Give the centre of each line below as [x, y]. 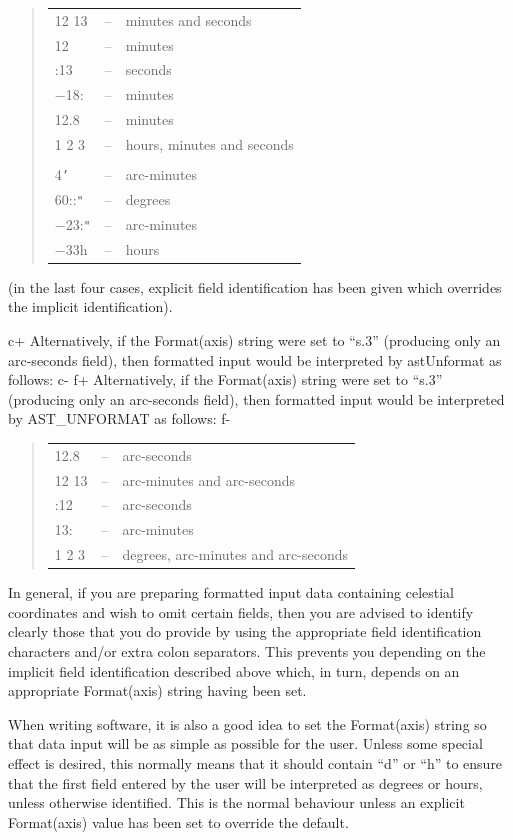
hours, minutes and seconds [209, 143]
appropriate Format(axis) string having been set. [157, 690]
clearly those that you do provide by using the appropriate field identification [245, 631]
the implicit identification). [90, 306]
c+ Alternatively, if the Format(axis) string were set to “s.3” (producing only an [254, 340]
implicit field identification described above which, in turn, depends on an [234, 670]
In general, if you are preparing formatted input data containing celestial [231, 592]
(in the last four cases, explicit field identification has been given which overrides [255, 286]
